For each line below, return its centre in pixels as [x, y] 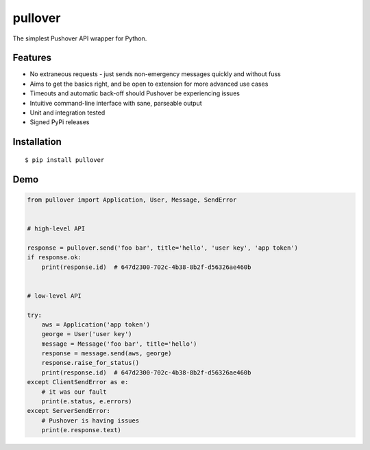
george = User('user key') [87, 334]
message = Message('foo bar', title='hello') [119, 344]
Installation [37, 142]
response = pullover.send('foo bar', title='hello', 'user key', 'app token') [162, 248]
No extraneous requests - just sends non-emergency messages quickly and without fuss [155, 74]
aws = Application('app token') [96, 324]
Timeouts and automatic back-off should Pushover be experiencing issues [135, 93]
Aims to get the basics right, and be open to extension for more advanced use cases [149, 84]
